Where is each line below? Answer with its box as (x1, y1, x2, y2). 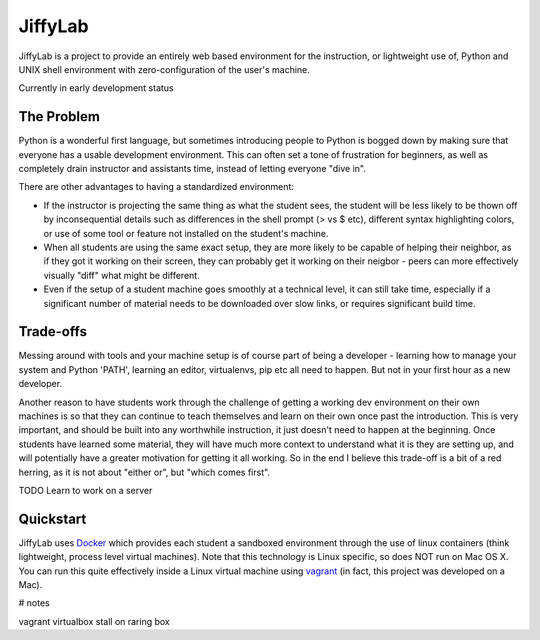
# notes (18, 597, 50, 609)
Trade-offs (18, 323, 87, 340)
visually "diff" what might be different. (43, 269, 200, 281)
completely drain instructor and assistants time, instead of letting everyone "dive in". (18, 163, 367, 175)
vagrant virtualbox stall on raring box (18, 615, 170, 627)
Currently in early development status (18, 82, 174, 94)
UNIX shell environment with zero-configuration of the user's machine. (18, 63, 310, 75)
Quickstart (18, 510, 87, 527)
